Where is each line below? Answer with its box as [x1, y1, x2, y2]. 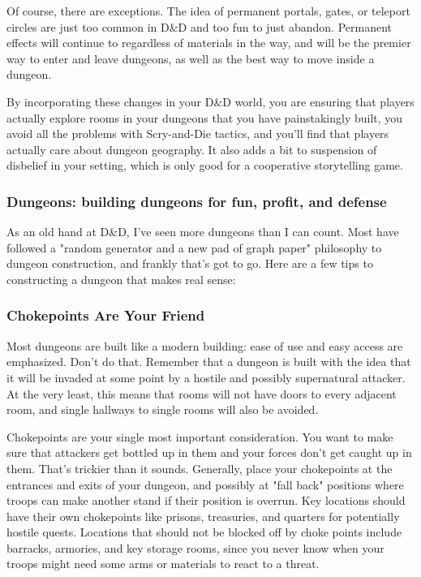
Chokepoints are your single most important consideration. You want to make [6, 428, 393, 445]
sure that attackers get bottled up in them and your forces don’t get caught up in [6, 444, 412, 461]
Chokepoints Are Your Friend [6, 305, 205, 325]
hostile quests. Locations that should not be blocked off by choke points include [6, 523, 402, 540]
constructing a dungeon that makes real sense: [6, 270, 236, 287]
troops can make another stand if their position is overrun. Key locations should [6, 492, 406, 509]
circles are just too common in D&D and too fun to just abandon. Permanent [6, 18, 393, 35]
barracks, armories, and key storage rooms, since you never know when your [6, 539, 384, 556]
